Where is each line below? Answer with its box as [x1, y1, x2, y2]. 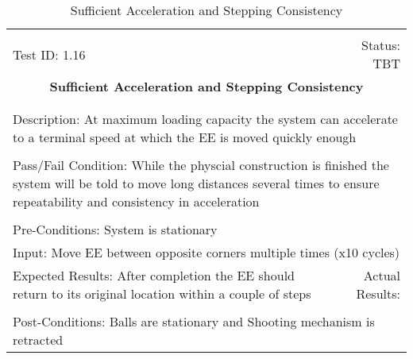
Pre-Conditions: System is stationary [13, 220, 218, 238]
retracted [13, 330, 64, 349]
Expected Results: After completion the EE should [13, 266, 295, 284]
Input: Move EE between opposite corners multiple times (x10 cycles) [13, 243, 400, 261]
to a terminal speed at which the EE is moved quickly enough [13, 128, 357, 146]
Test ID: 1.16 [13, 44, 86, 64]
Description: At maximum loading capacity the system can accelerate [13, 110, 398, 128]
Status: [361, 36, 400, 54]
